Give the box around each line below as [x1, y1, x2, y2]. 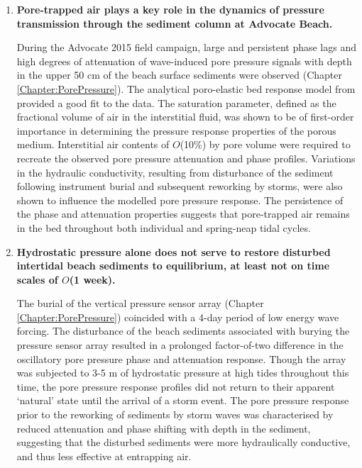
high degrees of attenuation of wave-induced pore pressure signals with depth [16, 53, 352, 68]
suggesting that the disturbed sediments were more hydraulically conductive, [16, 435, 351, 450]
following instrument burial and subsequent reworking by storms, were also [16, 179, 343, 194]
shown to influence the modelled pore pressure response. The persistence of [16, 192, 344, 207]
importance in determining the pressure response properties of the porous [16, 123, 336, 138]
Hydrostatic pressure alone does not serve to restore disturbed [16, 244, 331, 259]
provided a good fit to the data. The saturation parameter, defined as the [16, 95, 336, 110]
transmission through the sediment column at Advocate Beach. [16, 16, 333, 30]
